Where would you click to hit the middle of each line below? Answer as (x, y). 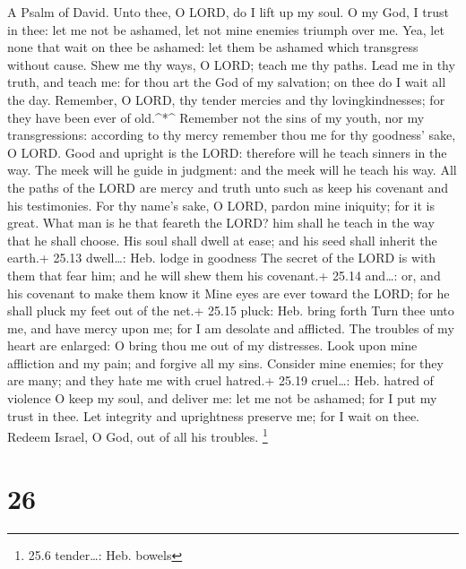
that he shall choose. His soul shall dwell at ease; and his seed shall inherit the (222, 240)
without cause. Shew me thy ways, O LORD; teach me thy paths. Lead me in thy (231, 64)
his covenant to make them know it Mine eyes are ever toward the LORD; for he (229, 293)
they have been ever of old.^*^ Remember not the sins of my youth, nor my (216, 117)
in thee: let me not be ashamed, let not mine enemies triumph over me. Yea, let (226, 29)
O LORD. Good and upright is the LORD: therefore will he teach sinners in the (227, 152)
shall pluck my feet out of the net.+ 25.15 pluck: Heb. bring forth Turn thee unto (231, 310)
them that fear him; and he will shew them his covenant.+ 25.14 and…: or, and (224, 275)
